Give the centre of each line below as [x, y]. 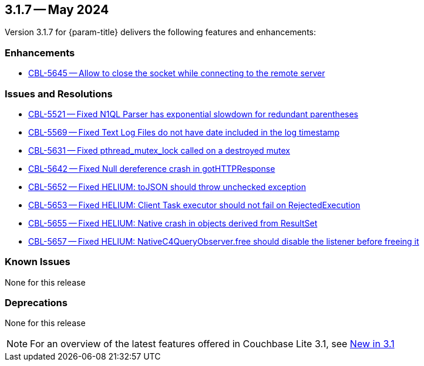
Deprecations [36, 303]
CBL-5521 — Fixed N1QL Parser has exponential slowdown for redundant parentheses [193, 114]
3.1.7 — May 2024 [57, 10]
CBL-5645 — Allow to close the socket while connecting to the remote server [177, 73]
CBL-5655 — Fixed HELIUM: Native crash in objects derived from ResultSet [173, 223]
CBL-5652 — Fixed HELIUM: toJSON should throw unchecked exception [167, 187]
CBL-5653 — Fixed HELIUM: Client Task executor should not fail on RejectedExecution [194, 205]
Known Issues [38, 262]
